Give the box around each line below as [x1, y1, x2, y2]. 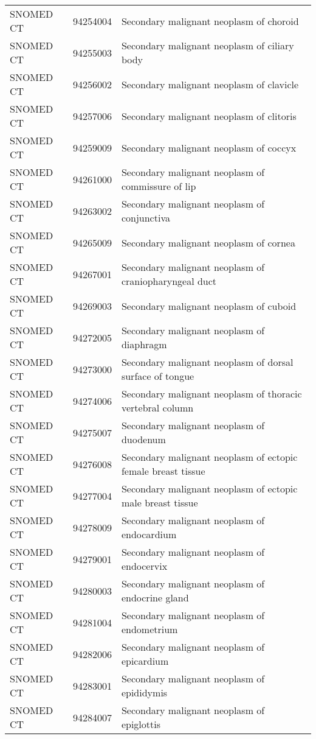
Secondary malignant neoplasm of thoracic [121, 387, 302, 401]
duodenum [121, 432, 166, 446]
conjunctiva [121, 211, 170, 225]
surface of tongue [121, 369, 194, 383]
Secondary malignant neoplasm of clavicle [121, 77, 299, 91]
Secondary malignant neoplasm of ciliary [121, 38, 294, 52]
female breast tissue [121, 464, 205, 478]
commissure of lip [121, 179, 196, 193]
